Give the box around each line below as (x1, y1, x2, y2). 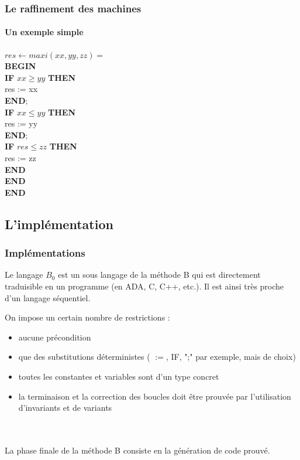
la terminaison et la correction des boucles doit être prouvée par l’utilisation (18, 390, 291, 402)
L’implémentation (5, 214, 113, 233)
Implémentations (5, 246, 85, 260)
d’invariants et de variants (18, 401, 112, 414)
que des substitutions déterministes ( (18, 350, 150, 363)
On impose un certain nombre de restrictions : (5, 311, 170, 323)
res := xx (5, 83, 38, 95)
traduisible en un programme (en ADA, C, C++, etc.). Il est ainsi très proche (5, 280, 284, 292)
